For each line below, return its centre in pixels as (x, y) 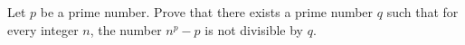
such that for (422, 12)
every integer (43, 29)
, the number (126, 29)
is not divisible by (254, 29)
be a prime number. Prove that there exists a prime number (207, 12)
